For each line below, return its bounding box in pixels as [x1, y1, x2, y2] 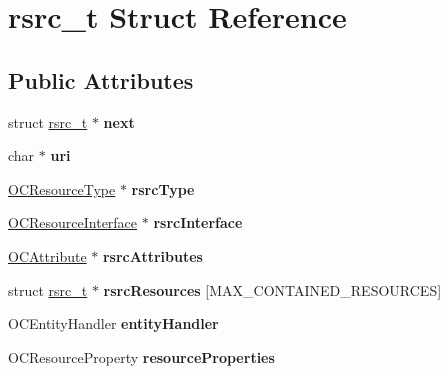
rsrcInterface [153, 212, 243, 233]
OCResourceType [8, 178, 116, 199]
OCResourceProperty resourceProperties [8, 346, 275, 367]
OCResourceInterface [8, 212, 138, 233]
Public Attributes [8, 64, 194, 95]
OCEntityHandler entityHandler [8, 313, 219, 334]
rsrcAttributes [102, 245, 203, 266]
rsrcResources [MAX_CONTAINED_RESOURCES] [103, 279, 442, 300]
